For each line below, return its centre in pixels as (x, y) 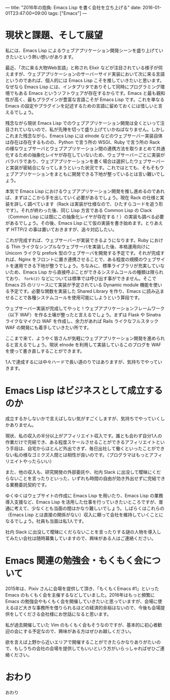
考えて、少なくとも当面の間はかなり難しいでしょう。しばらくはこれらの (89, 508)
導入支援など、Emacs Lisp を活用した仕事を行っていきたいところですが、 (82, 502)
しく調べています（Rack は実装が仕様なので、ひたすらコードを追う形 (91, 204)
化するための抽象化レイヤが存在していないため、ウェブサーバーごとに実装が (85, 155)
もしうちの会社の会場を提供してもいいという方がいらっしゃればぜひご (87, 648)
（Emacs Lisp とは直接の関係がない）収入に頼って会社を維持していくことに (84, 515)
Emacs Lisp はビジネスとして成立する (84, 391)
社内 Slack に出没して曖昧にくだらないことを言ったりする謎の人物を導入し (83, 532)
